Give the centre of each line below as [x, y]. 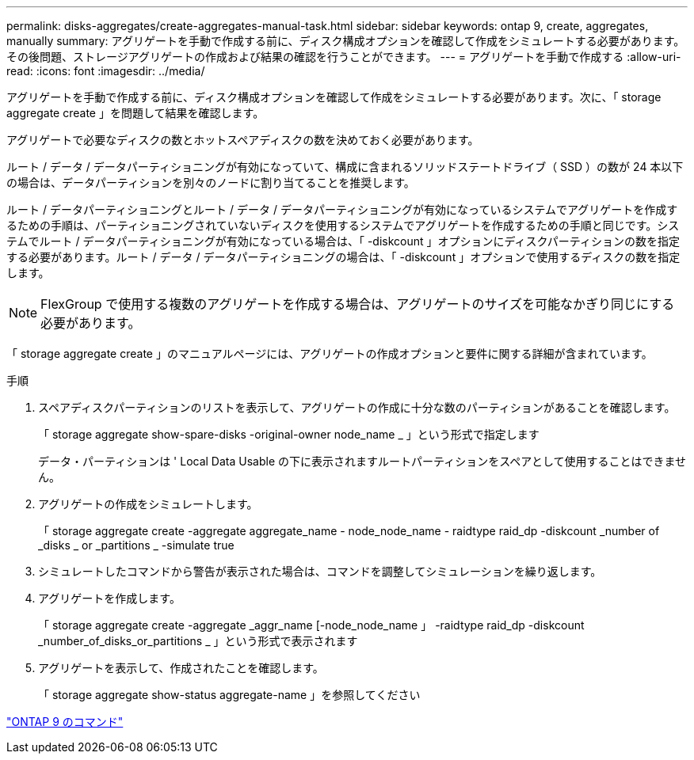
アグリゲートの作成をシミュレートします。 [148, 504]
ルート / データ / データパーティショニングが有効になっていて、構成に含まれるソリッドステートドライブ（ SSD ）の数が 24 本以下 [345, 167]
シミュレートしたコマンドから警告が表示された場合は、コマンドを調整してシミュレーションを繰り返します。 [320, 571]
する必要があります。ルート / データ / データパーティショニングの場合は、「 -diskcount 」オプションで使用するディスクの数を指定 [343, 257]
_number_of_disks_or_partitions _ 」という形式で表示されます [198, 641]
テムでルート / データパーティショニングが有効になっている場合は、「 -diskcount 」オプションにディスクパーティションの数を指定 [343, 241]
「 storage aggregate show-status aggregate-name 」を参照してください [229, 695]
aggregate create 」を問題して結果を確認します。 [135, 113]
